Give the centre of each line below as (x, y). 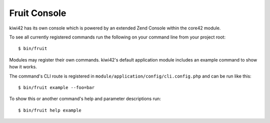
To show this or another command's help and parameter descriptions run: (85, 99)
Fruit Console (38, 13)
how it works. (23, 67)
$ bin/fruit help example (50, 110)
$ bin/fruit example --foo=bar (56, 87)
